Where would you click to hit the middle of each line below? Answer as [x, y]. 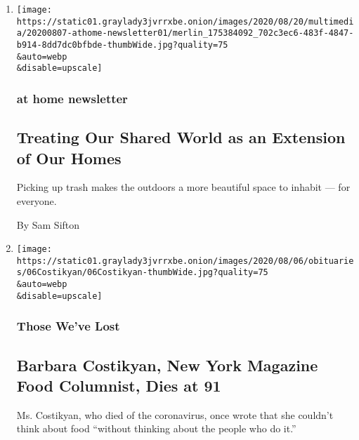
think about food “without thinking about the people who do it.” [156, 428]
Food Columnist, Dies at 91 [119, 386]
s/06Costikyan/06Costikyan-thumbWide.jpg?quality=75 [142, 273]
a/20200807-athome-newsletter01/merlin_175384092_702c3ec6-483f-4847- [185, 33]
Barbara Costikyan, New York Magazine [167, 365]
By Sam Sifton [48, 224]
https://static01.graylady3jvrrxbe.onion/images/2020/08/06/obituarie [185, 261]
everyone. [37, 200]
